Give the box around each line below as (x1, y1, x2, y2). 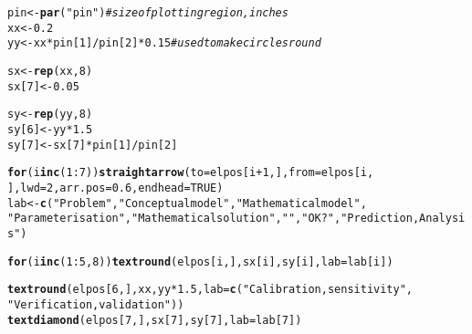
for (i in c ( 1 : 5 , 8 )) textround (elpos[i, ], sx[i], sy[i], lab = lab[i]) (7, 255, 393, 268)
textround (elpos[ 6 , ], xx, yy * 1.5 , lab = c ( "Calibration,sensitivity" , (7, 283, 414, 297)
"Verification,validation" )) (7, 297, 184, 311)
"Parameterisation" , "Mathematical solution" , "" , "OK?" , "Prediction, (7, 212, 420, 225)
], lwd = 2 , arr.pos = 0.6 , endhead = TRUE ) (7, 181, 224, 194)
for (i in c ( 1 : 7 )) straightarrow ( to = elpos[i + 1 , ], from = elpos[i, (7, 166, 374, 180)
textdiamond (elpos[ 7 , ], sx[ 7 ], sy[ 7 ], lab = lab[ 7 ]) (7, 313, 302, 327)
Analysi (419, 212, 466, 225)
